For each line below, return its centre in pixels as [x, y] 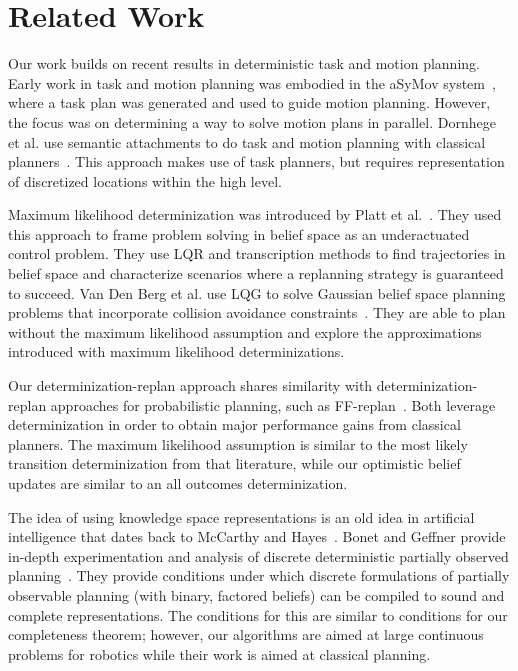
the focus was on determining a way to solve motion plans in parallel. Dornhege [252, 121]
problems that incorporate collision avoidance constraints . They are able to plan [257, 312]
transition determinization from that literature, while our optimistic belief [234, 463]
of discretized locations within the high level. [145, 180]
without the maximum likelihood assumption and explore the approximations [245, 331]
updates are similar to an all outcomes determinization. [178, 483]
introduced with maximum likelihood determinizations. [176, 351]
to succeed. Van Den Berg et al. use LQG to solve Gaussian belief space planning [257, 292]
